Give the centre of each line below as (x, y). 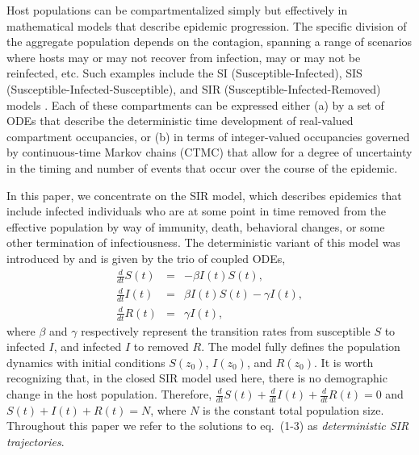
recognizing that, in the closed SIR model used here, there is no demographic (197, 378)
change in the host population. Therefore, (109, 394)
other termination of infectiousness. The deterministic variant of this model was (203, 242)
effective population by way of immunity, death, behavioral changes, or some (196, 226)
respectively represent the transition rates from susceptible (226, 330)
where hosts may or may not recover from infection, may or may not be (184, 57)
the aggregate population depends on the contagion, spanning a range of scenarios (209, 42)
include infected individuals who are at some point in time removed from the (197, 211)
